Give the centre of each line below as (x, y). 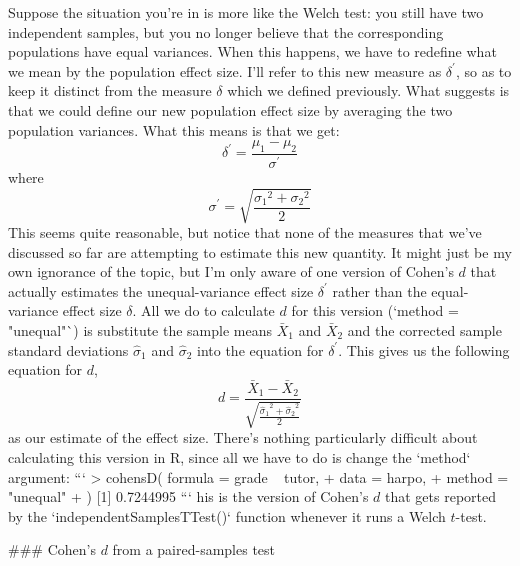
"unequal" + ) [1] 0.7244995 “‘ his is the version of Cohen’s (188, 496)
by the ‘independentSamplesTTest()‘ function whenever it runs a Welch (227, 515)
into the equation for (260, 349)
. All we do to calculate (203, 310)
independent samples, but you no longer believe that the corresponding (226, 31)
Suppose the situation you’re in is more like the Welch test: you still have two (246, 12)
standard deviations (68, 349)
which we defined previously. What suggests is (368, 90)
